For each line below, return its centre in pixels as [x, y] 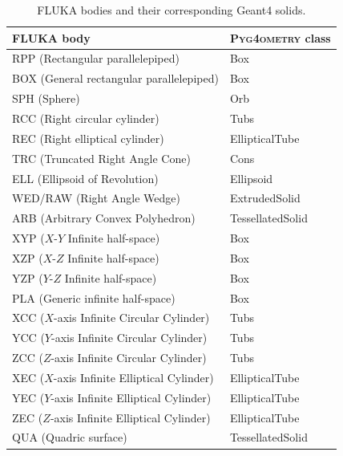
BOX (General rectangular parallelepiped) [115, 78]
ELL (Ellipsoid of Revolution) [85, 178]
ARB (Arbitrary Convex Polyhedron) [104, 218]
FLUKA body [51, 37]
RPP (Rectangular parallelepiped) [96, 58]
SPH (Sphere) [46, 98]
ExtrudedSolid [265, 198]
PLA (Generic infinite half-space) [94, 297]
